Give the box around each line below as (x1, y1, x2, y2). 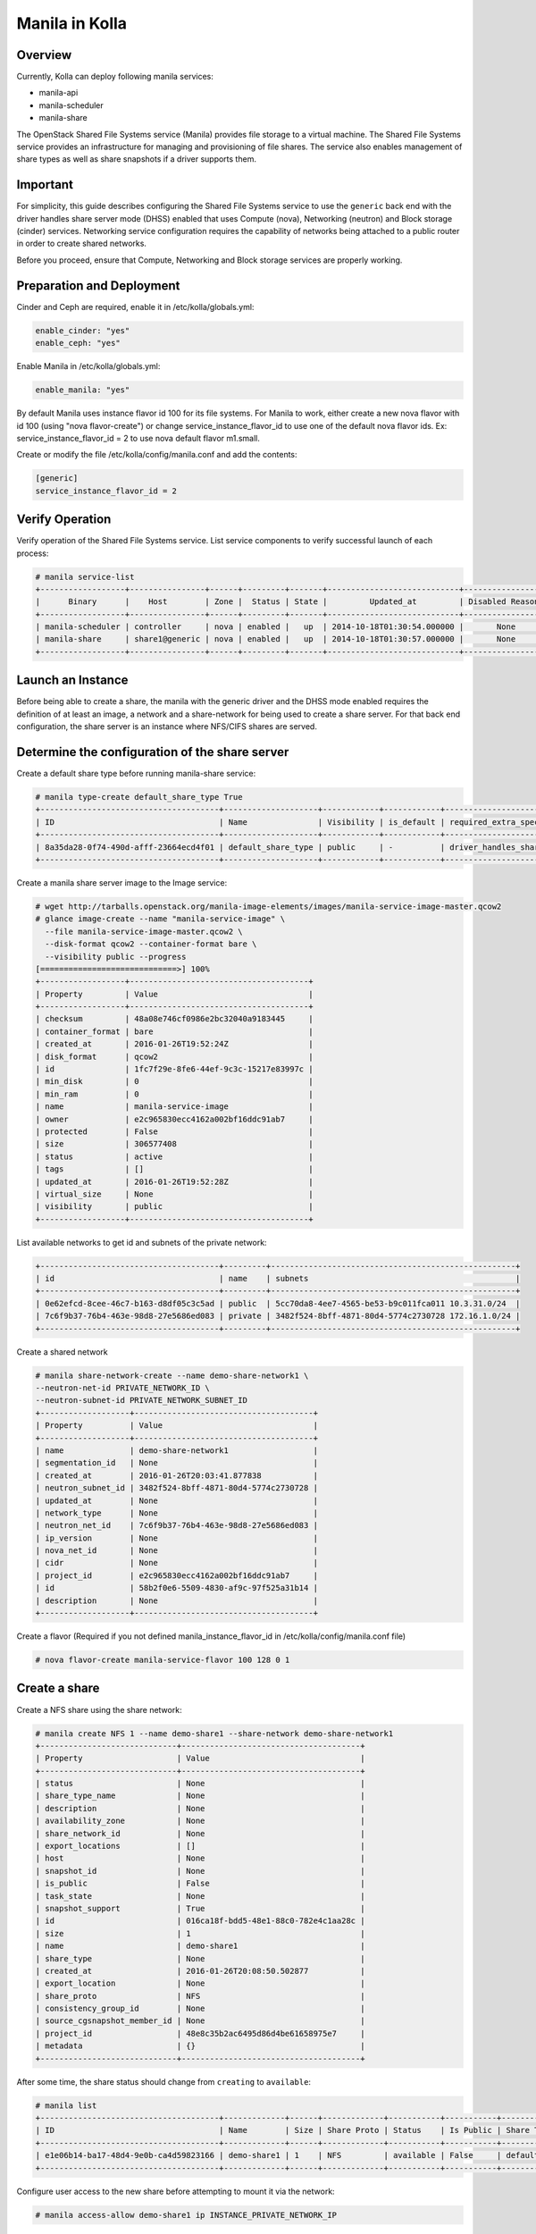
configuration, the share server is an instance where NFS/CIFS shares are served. (16, 721, 317, 732)
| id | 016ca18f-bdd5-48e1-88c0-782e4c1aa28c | (35, 1916, 365, 1926)
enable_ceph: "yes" (35, 338, 121, 349)
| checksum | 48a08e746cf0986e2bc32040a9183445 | (35, 1014, 314, 1024)
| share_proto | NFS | (35, 1991, 365, 2001)
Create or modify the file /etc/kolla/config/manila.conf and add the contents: (16, 449, 298, 460)
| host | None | (35, 1853, 365, 1863)
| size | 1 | (35, 1928, 365, 1938)
